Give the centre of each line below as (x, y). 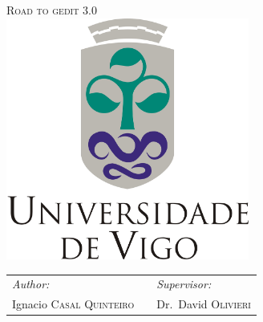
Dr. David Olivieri (204, 304)
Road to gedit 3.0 (52, 10)
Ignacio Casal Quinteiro (73, 304)
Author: (31, 284)
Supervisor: (184, 284)
